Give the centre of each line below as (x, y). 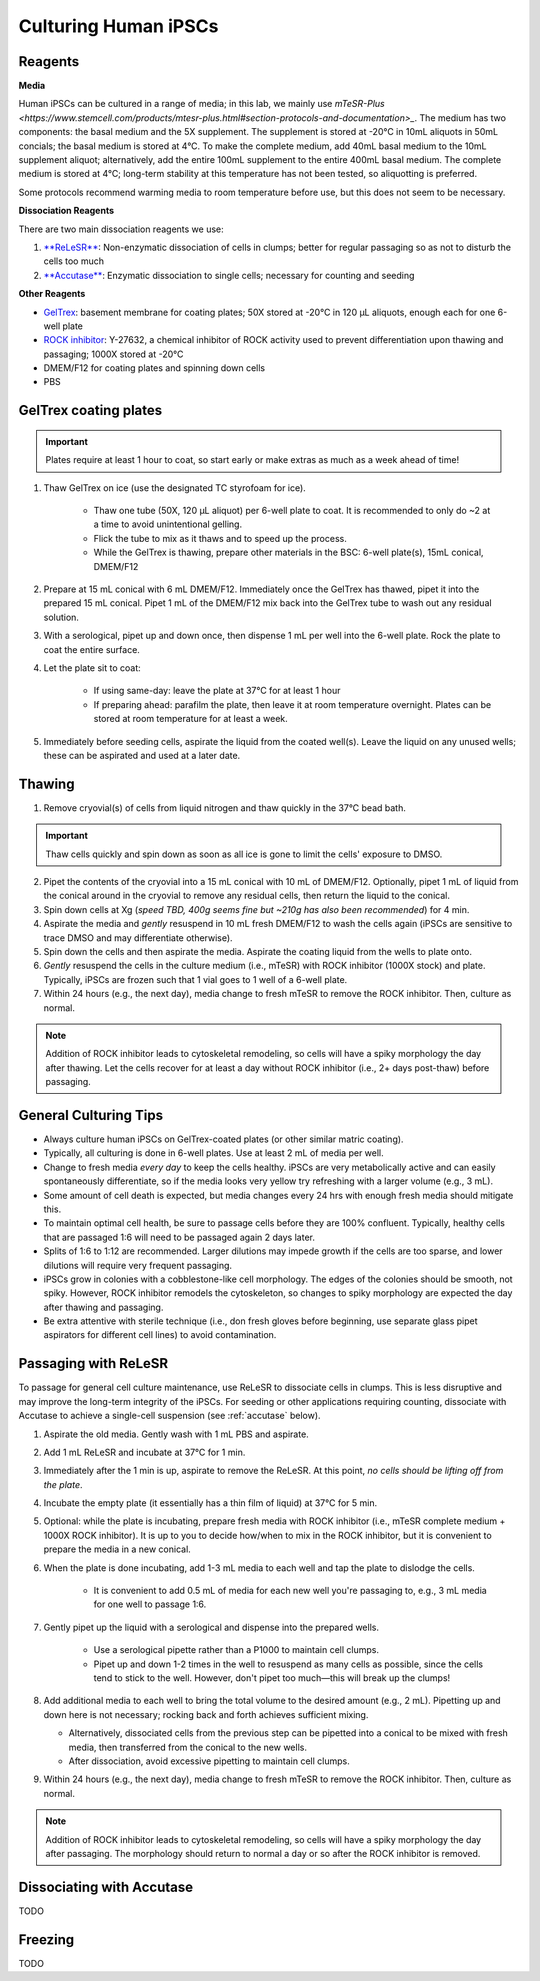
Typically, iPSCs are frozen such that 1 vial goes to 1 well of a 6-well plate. (195, 979)
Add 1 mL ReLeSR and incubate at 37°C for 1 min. (144, 1452)
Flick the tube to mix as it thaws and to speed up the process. (220, 538)
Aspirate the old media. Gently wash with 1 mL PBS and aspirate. (176, 1434)
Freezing (46, 1939)
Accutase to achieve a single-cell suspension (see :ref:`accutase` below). (169, 1416)
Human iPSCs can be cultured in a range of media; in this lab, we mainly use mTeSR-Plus (201, 104)
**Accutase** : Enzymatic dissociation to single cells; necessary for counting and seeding (229, 275)
